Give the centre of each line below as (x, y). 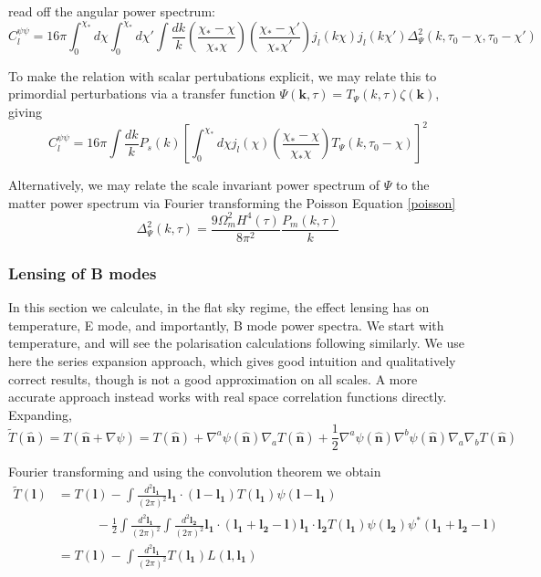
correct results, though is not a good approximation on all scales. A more (213, 378)
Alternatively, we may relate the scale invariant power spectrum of (194, 185)
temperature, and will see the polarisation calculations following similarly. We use (236, 343)
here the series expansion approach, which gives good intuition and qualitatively (232, 360)
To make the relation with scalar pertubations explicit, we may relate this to (223, 75)
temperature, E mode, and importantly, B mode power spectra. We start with (226, 325)
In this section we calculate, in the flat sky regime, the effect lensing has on (219, 307)
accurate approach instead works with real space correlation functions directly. (228, 397)
